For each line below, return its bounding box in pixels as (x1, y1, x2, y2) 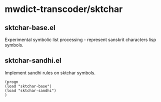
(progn (4, 79, 18, 84)
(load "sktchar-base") (4, 83, 52, 88)
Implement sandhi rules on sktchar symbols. (4, 69, 96, 75)
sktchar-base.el (4, 23, 55, 32)
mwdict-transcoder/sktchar (4, 3, 123, 15)
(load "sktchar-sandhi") (4, 88, 56, 93)
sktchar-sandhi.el (4, 56, 61, 65)
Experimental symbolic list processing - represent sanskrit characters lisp (4, 36, 156, 42)
